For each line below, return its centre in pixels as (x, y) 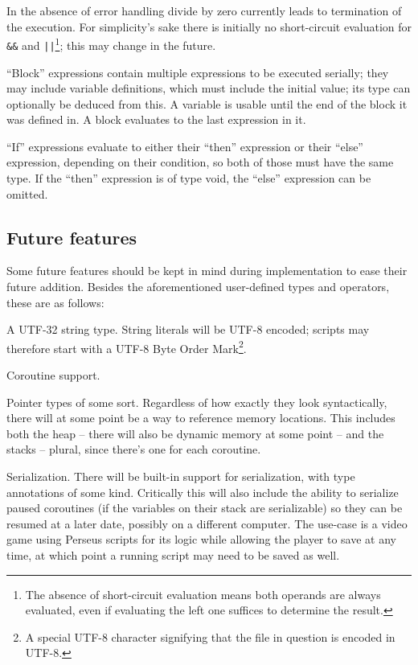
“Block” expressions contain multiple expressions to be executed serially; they (198, 72)
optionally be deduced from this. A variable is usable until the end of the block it (207, 103)
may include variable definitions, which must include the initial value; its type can (209, 88)
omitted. (27, 193)
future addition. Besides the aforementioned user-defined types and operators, (198, 287)
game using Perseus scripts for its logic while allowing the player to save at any (202, 539)
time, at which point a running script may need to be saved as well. (173, 555)
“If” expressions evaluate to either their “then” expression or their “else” (185, 146)
